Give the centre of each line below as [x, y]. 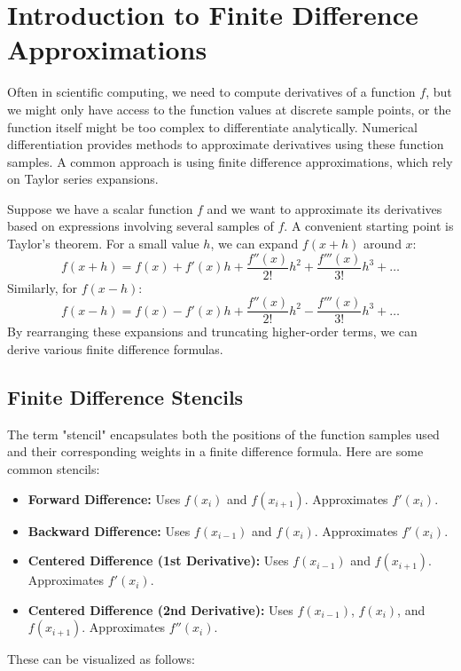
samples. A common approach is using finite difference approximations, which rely [230, 161]
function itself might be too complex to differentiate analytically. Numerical [212, 126]
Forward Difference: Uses [104, 498]
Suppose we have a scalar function [100, 208]
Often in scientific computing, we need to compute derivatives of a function [211, 92]
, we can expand [254, 244]
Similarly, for [43, 287]
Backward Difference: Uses [109, 530]
